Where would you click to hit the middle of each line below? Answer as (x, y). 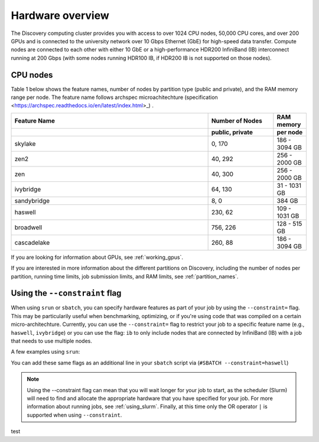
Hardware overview (60, 15)
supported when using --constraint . (74, 415)
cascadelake (32, 242)
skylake (25, 143)
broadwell (28, 227)
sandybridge (32, 200)
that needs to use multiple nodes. (52, 341)
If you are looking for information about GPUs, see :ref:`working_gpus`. (97, 257)
